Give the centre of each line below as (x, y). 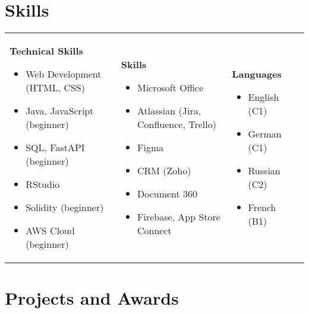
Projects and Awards (92, 298)
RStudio (43, 184)
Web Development (64, 74)
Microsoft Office (171, 88)
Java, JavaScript (60, 111)
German (265, 134)
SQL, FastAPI (55, 148)
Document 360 (168, 194)
